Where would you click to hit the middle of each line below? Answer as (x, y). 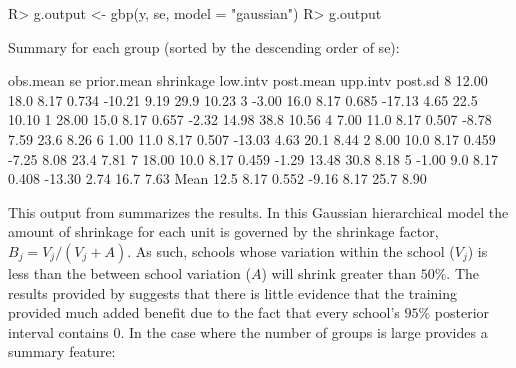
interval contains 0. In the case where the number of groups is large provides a (248, 331)
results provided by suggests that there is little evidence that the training (233, 292)
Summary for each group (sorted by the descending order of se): (204, 46)
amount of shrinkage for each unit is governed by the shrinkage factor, (223, 231)
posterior (462, 312)
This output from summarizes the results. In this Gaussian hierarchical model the (258, 211)
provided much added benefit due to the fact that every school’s (204, 312)
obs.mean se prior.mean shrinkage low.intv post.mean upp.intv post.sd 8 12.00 (248, 80)
